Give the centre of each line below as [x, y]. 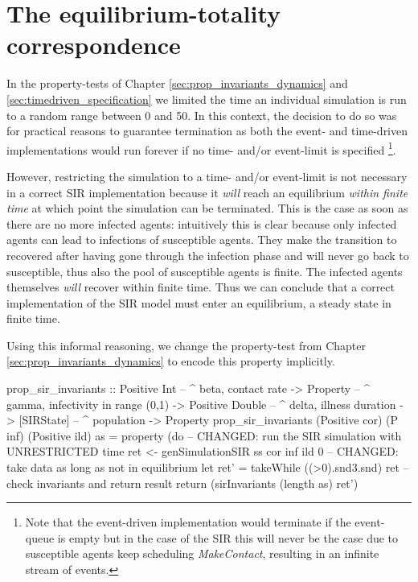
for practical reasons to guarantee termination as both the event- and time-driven [207, 131]
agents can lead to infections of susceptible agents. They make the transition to [202, 239]
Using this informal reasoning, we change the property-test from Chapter [186, 345]
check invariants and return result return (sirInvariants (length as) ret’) [182, 483]
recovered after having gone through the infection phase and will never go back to [208, 255]
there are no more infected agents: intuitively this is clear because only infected [202, 223]
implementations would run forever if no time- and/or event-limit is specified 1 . [201, 148]
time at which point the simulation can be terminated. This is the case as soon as [207, 208]
